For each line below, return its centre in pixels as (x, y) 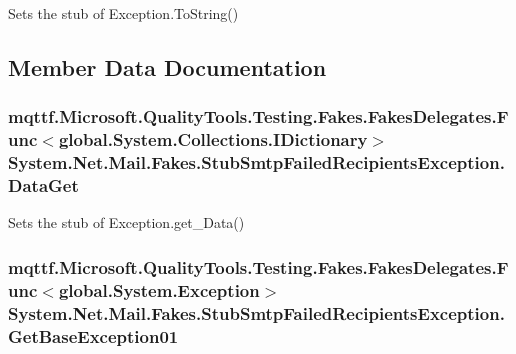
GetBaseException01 (93, 335)
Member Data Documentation (167, 66)
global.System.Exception (159, 289)
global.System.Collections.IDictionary (213, 139)
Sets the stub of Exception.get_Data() (126, 222)
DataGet (43, 185)
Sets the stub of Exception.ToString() (123, 13)
